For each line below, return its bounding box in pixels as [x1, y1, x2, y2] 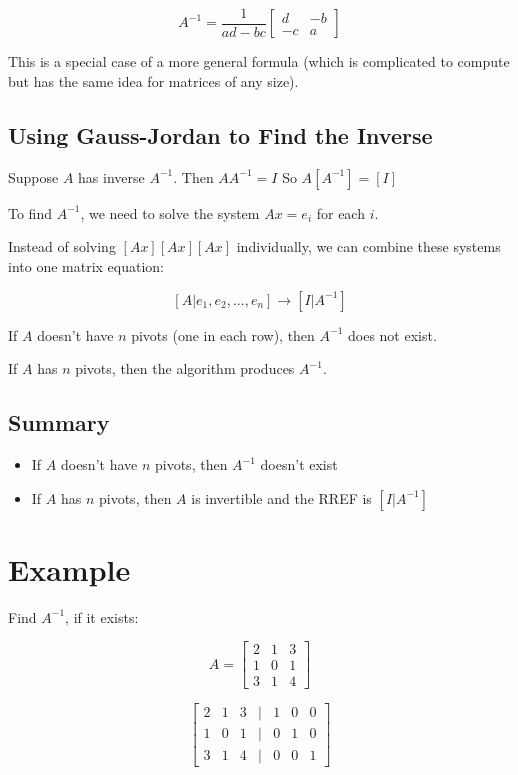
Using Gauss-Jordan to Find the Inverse [8, 120, 433, 151]
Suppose [8, 166, 59, 187]
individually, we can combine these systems [236, 236, 501, 257]
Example [8, 548, 131, 589]
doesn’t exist [260, 454, 338, 475]
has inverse [78, 166, 145, 187]
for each [316, 202, 365, 223]
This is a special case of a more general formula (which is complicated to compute [8, 51, 510, 72]
